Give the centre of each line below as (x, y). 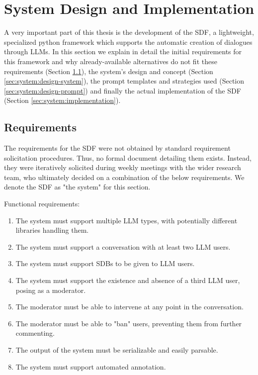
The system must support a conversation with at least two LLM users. (123, 246)
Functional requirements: (42, 204)
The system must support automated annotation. (91, 366)
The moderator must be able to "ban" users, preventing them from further (129, 323)
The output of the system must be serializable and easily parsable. (117, 349)
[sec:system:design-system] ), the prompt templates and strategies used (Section (124, 81)
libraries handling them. (52, 230)
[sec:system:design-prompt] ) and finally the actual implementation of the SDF (123, 90)
